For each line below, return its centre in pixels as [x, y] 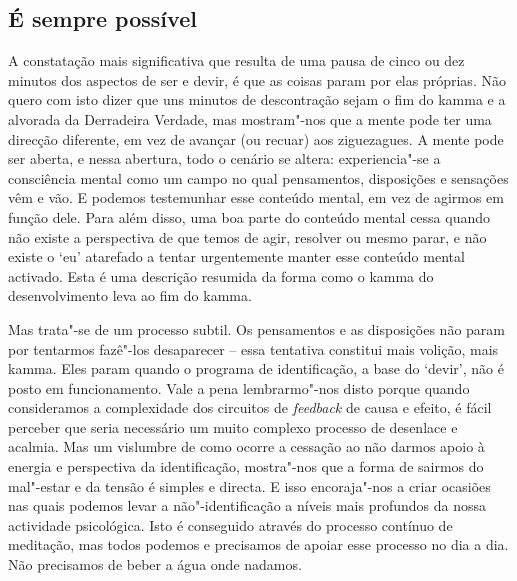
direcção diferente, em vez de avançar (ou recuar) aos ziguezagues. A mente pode [256, 138]
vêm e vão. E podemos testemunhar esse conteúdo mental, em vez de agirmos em [256, 197]
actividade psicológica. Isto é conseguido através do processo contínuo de [230, 524]
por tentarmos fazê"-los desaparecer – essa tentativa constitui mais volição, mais [253, 348]
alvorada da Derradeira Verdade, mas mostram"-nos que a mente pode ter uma [250, 118]
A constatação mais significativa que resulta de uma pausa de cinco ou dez [236, 60]
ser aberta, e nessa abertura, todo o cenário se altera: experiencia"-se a [224, 158]
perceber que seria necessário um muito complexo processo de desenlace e [233, 426]
